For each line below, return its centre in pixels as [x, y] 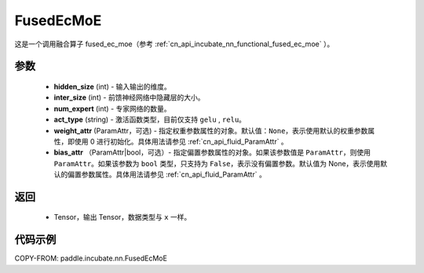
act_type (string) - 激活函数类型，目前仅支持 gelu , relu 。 [150, 120]
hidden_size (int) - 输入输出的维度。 [113, 86]
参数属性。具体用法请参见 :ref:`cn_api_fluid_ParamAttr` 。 [174, 175]
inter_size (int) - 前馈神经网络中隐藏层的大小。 [129, 97]
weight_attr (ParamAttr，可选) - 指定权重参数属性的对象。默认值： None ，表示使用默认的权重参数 [211, 130]
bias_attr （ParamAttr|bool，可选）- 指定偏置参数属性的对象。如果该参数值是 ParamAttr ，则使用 [212, 152]
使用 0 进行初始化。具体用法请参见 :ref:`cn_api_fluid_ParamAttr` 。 [181, 141]
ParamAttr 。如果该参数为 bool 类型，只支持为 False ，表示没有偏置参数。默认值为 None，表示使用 [217, 163]
